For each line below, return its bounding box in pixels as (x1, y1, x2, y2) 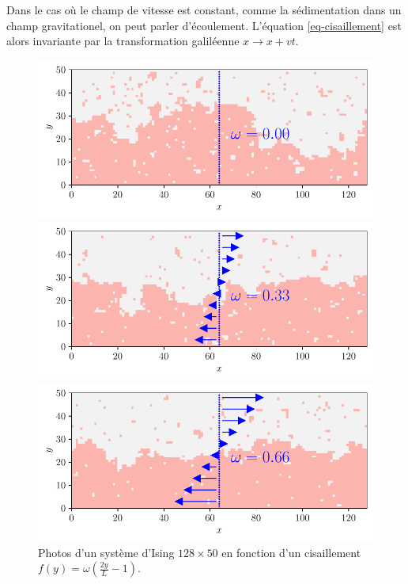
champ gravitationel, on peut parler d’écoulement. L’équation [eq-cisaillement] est (6, 17, 402, 33)
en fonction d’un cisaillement (221, 544, 361, 560)
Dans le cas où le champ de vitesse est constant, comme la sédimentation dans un (6, 2, 402, 17)
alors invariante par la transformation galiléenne (6, 32, 240, 49)
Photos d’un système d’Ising (38, 544, 175, 560)
